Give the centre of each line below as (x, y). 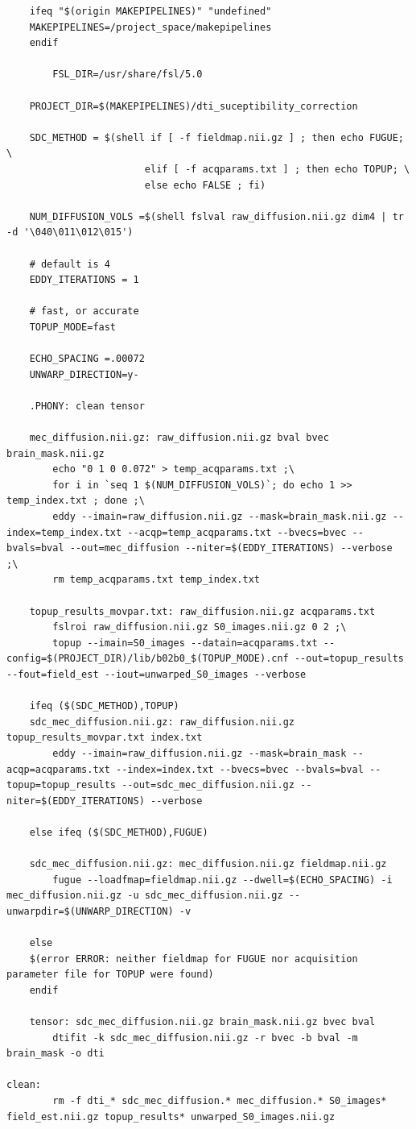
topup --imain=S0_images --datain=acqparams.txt (185, 643)
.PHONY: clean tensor (87, 406)
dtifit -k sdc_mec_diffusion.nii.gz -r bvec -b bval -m (205, 1038)
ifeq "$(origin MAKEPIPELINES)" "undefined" (150, 11)
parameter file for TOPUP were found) (110, 975)
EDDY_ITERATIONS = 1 (84, 280)
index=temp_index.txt (64, 532)
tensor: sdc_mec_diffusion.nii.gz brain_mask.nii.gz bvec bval (202, 1022)
